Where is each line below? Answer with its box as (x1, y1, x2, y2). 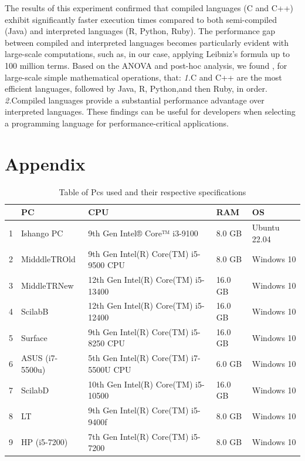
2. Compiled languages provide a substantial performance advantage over (5, 93, 265, 106)
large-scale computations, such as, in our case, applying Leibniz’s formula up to (5, 48, 290, 60)
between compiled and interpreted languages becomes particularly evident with (5, 36, 289, 48)
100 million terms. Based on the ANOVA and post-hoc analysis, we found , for (5, 59, 287, 71)
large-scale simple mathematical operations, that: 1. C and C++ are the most (5, 71, 282, 83)
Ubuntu (252, 221, 280, 233)
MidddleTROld (21, 253, 76, 265)
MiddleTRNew (21, 279, 74, 291)
